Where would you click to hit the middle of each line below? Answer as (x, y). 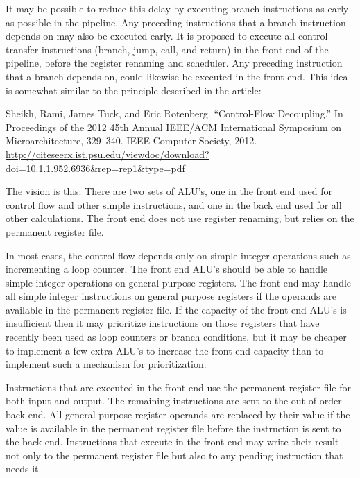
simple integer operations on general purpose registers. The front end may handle (179, 282)
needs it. (24, 469)
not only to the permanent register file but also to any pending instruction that (174, 455)
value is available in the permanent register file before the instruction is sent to (173, 428)
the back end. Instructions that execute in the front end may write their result (172, 442)
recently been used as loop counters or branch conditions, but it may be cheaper (176, 337)
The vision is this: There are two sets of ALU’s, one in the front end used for (169, 191)
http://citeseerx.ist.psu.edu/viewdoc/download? (108, 154)
